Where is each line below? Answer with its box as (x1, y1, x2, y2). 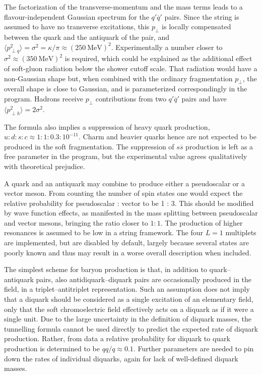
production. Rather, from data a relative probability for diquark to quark (4, 333, 230, 344)
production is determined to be (4, 343, 100, 354)
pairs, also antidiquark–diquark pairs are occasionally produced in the (36, 274, 252, 284)
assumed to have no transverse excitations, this (4, 21, 150, 32)
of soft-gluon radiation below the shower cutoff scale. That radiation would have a (4, 63, 257, 73)
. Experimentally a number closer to (111, 41, 223, 52)
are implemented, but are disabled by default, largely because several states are (4, 237, 249, 248)
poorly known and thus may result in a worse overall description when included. (4, 247, 251, 257)
